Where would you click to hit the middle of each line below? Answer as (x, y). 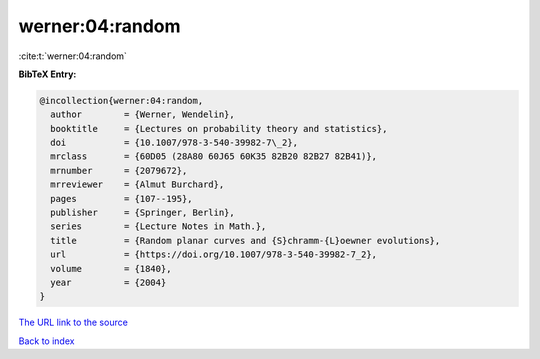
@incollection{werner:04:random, (121, 100)
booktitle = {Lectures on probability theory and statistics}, (219, 128)
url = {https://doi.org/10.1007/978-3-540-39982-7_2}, (214, 254)
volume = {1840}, (111, 268)
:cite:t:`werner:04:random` (72, 56)
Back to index (46, 341)
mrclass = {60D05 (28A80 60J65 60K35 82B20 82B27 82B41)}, (214, 156)
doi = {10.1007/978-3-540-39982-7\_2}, (174, 143)
